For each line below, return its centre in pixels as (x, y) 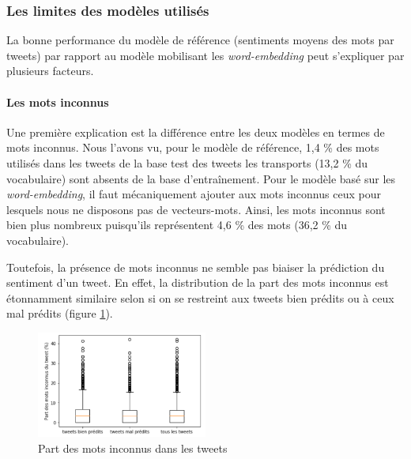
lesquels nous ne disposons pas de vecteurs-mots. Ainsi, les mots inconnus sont (196, 209)
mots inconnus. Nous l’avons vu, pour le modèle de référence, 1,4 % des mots (193, 147)
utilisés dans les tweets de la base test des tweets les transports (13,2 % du (187, 162)
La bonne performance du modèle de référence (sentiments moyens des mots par (200, 40)
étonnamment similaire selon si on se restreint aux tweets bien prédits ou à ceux (200, 297)
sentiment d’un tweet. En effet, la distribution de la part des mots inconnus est (198, 282)
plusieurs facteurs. (50, 71)
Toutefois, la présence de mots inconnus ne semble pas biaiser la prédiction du (196, 267)
